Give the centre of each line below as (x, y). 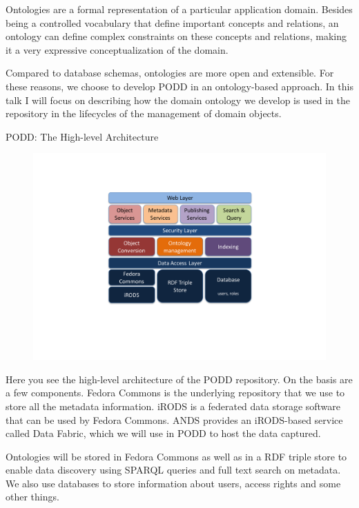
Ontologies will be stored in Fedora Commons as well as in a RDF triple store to (176, 456)
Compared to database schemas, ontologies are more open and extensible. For (170, 73)
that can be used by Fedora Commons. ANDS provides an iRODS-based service (174, 419)
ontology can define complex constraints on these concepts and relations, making (176, 36)
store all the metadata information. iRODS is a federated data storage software (173, 406)
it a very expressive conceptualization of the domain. (117, 49)
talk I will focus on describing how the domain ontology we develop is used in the (178, 100)
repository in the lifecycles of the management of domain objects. (144, 113)
